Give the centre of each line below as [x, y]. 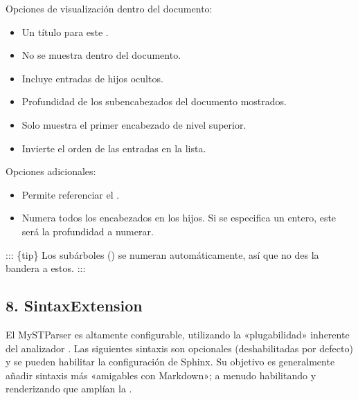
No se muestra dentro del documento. [101, 55]
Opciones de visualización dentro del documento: [109, 8]
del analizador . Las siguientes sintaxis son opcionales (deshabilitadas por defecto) [179, 348]
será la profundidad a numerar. [88, 231]
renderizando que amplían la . [69, 389]
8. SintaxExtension [74, 306]
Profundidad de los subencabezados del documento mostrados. [154, 101]
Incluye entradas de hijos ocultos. [92, 78]
